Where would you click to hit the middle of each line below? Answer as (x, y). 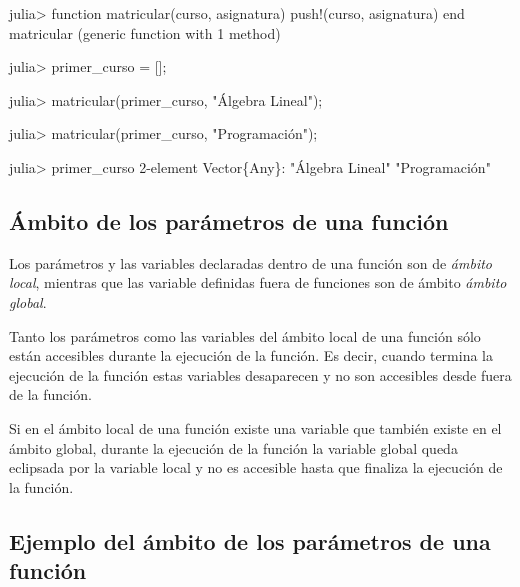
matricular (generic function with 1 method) (145, 32)
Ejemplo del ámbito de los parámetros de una (250, 540)
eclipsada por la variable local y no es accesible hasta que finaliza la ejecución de (256, 467)
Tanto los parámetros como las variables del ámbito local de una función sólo (245, 335)
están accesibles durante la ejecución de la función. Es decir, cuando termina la (251, 355)
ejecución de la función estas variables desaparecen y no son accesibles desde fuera (260, 374)
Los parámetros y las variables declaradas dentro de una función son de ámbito (250, 262)
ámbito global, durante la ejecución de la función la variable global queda (233, 447)
